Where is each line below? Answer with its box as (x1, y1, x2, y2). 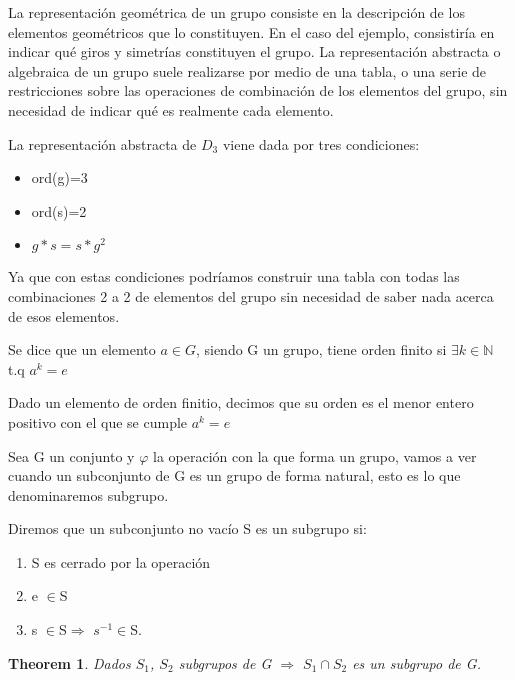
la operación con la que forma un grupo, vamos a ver (152, 445, 477, 466)
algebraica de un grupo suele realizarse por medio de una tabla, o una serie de (8, 60, 487, 81)
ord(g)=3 (31, 167, 88, 188)
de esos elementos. (8, 305, 120, 326)
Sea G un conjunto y (8, 445, 135, 466)
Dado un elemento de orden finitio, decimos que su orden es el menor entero (8, 392, 474, 413)
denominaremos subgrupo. (8, 484, 169, 505)
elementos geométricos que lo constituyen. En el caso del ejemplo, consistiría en (8, 21, 495, 42)
